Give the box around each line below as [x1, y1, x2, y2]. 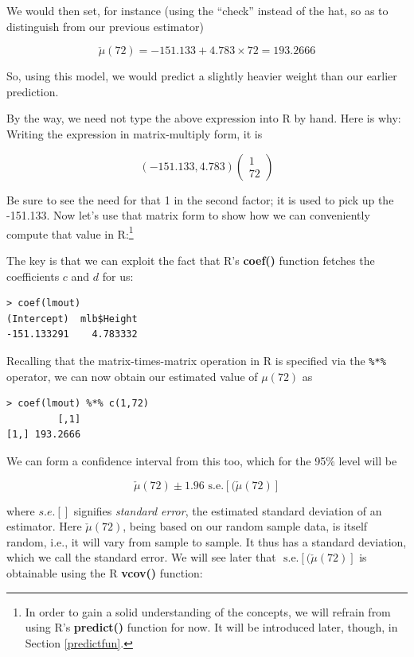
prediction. [6, 83, 59, 99]
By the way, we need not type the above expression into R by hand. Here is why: [6, 110, 401, 126]
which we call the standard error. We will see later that [6, 549, 276, 566]
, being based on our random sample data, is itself [123, 518, 368, 535]
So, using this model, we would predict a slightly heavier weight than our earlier [6, 68, 397, 84]
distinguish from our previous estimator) [6, 17, 204, 34]
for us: [102, 267, 134, 284]
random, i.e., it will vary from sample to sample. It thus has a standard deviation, [6, 533, 407, 550]
